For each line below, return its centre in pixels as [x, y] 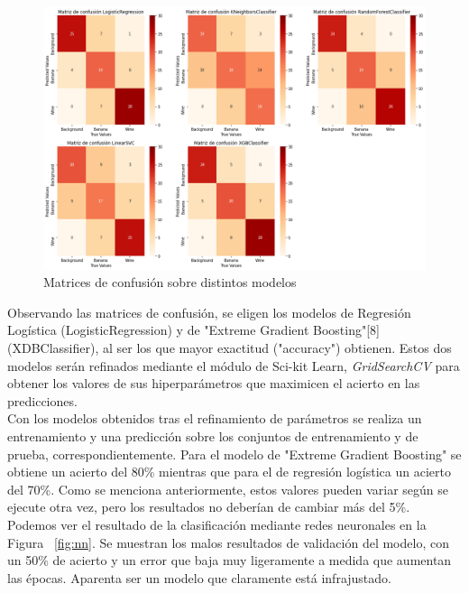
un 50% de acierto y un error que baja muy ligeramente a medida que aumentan [230, 560]
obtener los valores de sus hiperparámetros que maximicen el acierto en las [214, 383]
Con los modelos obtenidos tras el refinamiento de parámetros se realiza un [215, 418]
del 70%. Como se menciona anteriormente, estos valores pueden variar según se [228, 489]
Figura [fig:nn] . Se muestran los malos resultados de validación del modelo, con [228, 542]
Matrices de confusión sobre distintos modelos [170, 282]
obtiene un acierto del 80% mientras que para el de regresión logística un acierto [229, 472]
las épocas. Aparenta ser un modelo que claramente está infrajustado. [199, 577]
